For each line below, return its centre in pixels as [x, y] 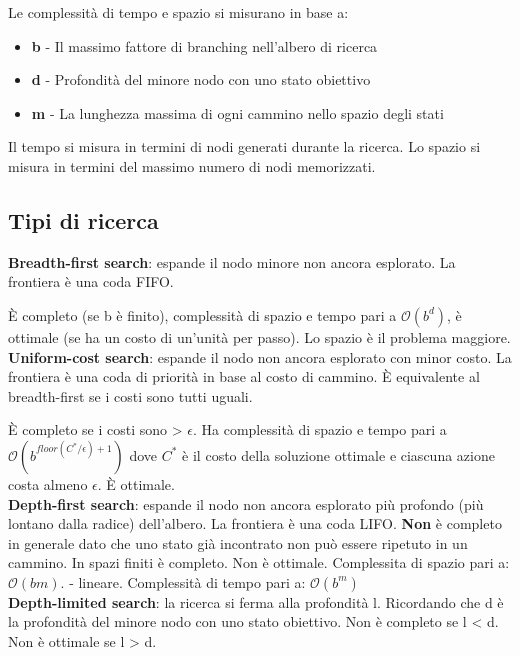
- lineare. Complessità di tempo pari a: [187, 581]
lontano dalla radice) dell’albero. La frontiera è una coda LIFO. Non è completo [255, 523]
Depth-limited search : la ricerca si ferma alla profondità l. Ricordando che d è [256, 601]
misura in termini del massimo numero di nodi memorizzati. [192, 165]
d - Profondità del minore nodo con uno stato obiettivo [201, 79]
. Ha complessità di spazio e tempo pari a [319, 429]
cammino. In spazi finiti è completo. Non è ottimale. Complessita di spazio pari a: [259, 562]
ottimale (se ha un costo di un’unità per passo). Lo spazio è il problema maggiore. [259, 336]
